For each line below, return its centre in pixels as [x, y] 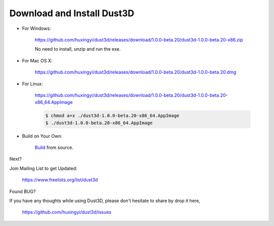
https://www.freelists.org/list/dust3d [60, 180]
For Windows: [37, 28]
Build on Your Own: [42, 136]
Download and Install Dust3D [72, 13]
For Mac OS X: [37, 60]
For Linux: [32, 84]
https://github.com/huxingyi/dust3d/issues [67, 212]
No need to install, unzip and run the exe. [78, 49]
